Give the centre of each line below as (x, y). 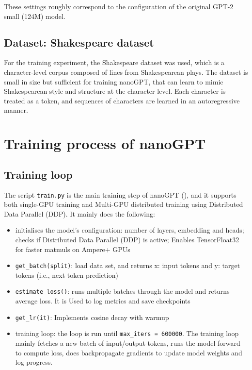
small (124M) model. (35, 16)
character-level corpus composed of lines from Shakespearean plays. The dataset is (126, 72)
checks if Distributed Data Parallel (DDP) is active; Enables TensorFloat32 (127, 239)
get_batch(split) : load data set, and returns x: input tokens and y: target (128, 265)
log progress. (34, 362)
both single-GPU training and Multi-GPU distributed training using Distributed (124, 204)
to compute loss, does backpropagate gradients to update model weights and (129, 352)
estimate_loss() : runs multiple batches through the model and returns (122, 291)
